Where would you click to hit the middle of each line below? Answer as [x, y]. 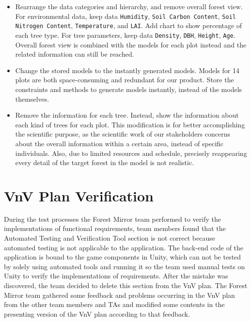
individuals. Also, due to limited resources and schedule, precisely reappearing [131, 153]
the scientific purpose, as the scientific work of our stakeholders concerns [123, 134]
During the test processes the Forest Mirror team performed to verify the [112, 219]
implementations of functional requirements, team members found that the [115, 228]
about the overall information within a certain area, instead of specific [119, 143]
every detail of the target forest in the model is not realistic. [105, 162]
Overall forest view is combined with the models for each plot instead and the [131, 44]
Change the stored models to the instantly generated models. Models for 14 [127, 70]
